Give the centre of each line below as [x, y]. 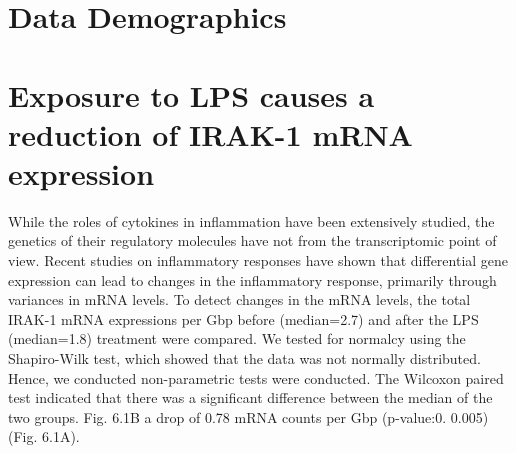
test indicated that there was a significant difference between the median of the [250, 397]
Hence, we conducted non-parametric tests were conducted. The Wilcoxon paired [256, 377]
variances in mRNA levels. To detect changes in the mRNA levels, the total [239, 299]
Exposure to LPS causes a [191, 94]
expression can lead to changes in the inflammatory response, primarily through [252, 279]
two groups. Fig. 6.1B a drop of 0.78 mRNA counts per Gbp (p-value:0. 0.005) [248, 416]
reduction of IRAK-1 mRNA [210, 133]
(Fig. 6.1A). [44, 436]
